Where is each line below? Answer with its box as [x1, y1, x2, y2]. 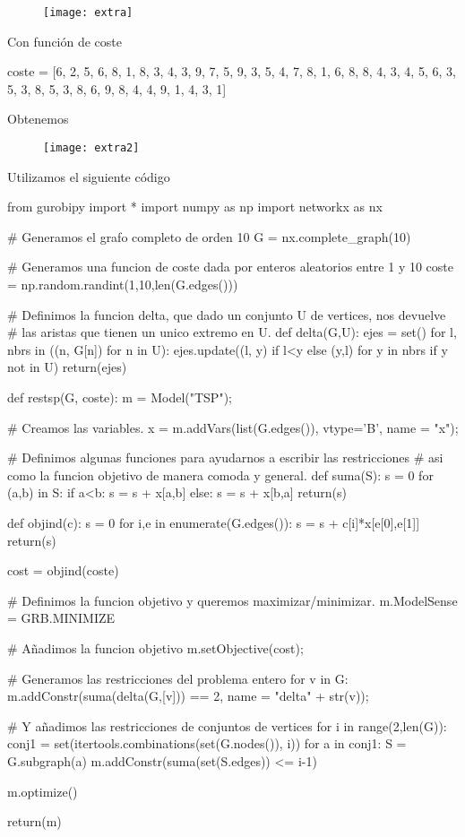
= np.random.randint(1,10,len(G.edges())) [7, 275, 238, 294]
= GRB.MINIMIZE [7, 608, 116, 627]
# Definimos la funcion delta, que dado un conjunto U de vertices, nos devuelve [7, 305, 446, 324]
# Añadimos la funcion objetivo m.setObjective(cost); [7, 638, 304, 657]
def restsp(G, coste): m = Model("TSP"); [7, 388, 232, 407]
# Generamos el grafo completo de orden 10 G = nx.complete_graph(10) [7, 227, 411, 246]
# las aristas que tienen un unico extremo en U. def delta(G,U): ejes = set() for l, [7, 323, 457, 341]
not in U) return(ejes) [7, 358, 127, 376]
